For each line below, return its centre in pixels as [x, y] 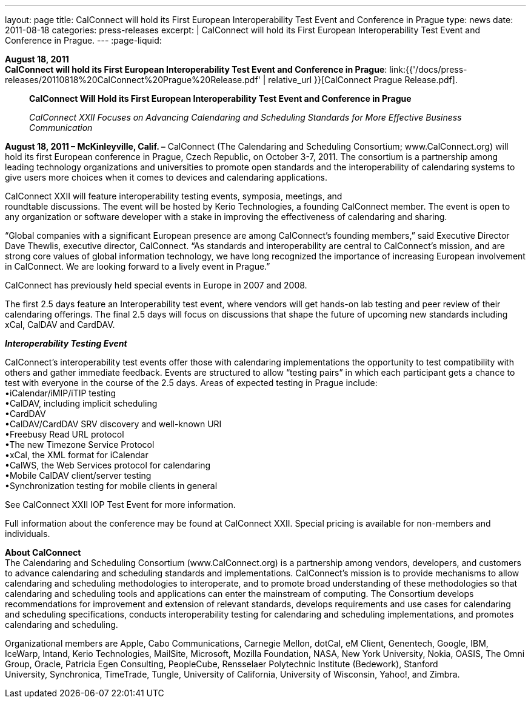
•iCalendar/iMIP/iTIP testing [61, 393]
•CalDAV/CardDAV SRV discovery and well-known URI [113, 424]
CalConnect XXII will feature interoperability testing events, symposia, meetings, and [174, 196]
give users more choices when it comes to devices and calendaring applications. [166, 177]
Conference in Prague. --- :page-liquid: [83, 40]
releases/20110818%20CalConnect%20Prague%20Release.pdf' [133, 80]
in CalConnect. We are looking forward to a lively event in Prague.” [138, 266]
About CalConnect [43, 552]
